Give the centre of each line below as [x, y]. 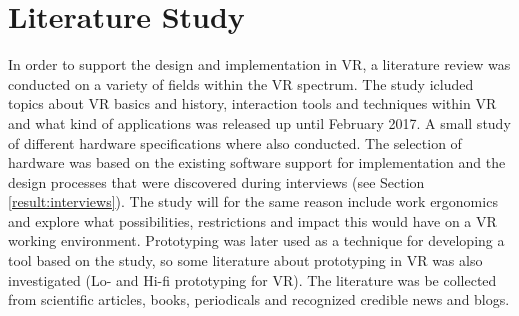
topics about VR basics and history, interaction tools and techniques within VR [252, 103]
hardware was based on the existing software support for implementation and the [257, 162]
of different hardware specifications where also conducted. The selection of [235, 142]
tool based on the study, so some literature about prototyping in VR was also [245, 260]
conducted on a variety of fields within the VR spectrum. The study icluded [241, 83]
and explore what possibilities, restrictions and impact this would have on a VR [252, 220]
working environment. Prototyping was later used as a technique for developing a [256, 240]
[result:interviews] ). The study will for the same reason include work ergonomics [253, 201]
